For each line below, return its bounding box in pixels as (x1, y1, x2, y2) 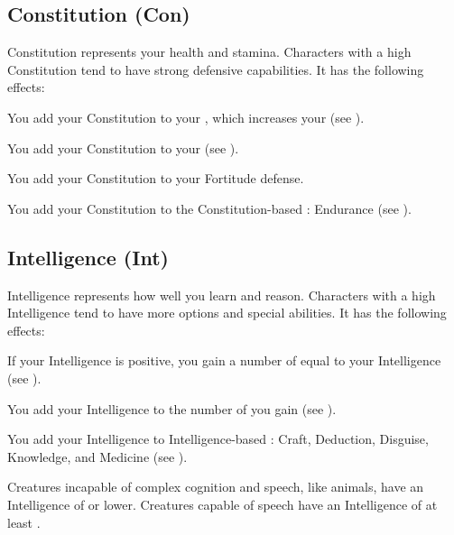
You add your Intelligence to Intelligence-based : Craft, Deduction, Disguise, (7, 429, 429, 448)
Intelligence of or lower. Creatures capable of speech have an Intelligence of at (7, 494, 438, 513)
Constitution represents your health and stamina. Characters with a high (7, 42, 412, 61)
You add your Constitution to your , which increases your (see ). (7, 107, 365, 126)
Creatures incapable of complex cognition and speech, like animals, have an (7, 477, 424, 496)
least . (7, 512, 41, 531)
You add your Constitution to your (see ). (7, 138, 239, 157)
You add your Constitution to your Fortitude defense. (7, 169, 304, 188)
